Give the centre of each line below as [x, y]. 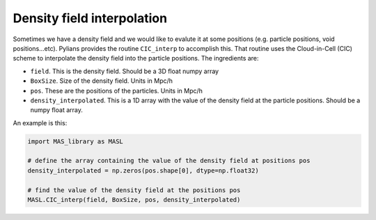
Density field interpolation [90, 18]
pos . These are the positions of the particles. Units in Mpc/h [117, 91]
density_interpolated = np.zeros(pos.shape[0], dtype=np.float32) [143, 170]
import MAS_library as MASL [75, 141]
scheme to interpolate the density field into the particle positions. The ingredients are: [136, 58]
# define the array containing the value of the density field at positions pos [169, 161]
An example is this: [40, 123]
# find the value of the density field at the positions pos [134, 190]
